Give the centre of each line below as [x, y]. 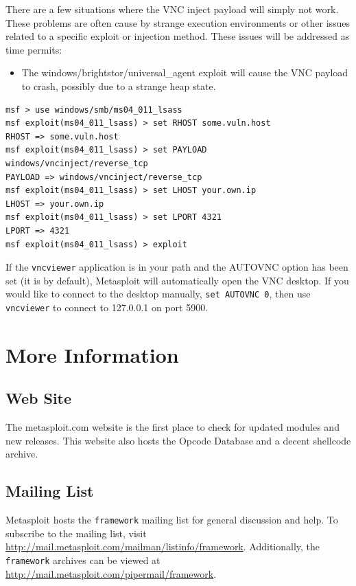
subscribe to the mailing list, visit [76, 533]
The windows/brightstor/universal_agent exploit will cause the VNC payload [185, 72]
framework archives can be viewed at [83, 560]
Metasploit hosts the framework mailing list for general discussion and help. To [172, 520]
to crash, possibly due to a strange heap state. [119, 86]
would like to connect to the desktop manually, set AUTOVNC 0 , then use [158, 294]
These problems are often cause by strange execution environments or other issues [178, 22]
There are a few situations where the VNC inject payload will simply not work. [172, 9]
